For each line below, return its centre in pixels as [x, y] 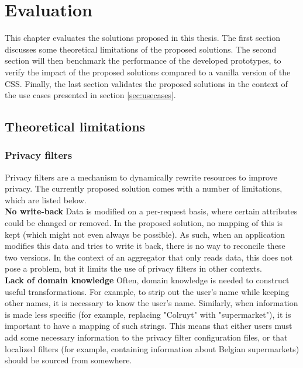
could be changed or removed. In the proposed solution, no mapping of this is [144, 223]
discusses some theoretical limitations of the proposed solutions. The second [141, 49]
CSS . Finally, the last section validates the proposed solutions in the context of [146, 83]
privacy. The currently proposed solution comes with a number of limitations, [144, 188]
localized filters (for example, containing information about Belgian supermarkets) [152, 348]
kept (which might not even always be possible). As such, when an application [145, 234]
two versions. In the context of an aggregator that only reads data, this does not [149, 257]
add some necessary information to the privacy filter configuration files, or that [146, 337]
